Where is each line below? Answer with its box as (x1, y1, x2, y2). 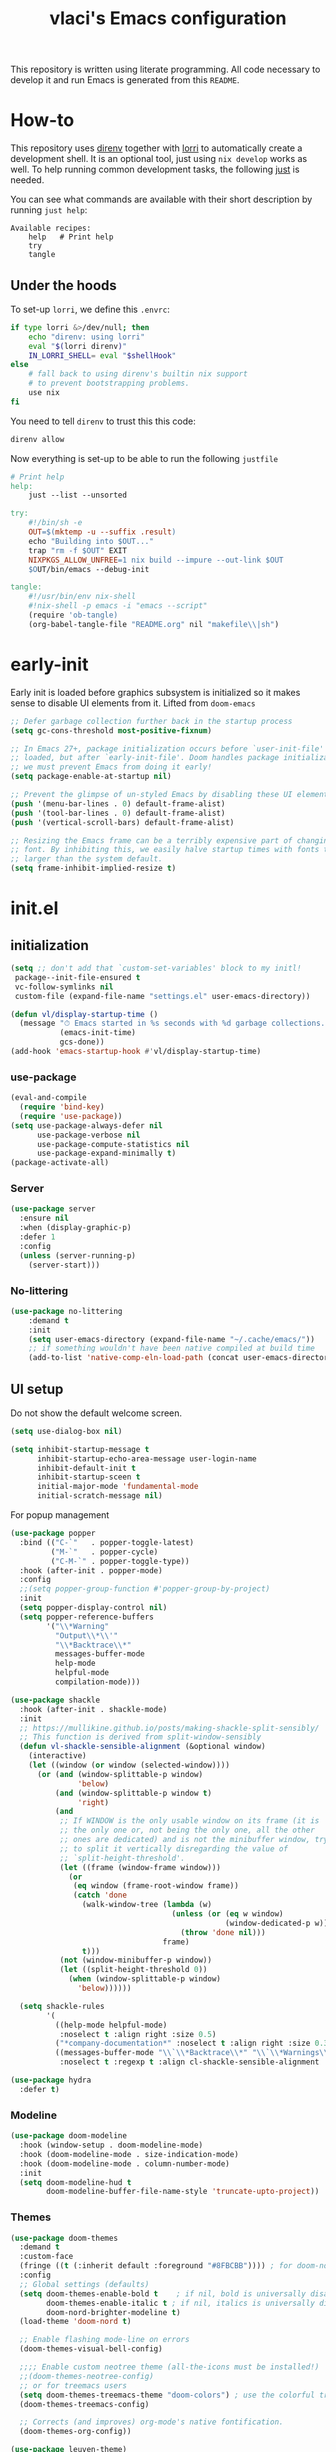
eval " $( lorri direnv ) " (28, 341, 128, 351)
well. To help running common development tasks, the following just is (10, 163, 300, 176)
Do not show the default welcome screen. (10, 1407, 183, 1419)
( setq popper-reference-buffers (19, 1612, 155, 1622)
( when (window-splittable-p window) (68, 1974, 222, 1984)
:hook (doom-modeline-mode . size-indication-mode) (19, 2149, 240, 2159)
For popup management (10, 1509, 110, 1521)
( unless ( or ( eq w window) (171, 1909, 284, 1919)
